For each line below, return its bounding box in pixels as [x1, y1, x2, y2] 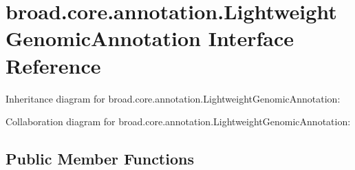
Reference [6, 51, 101, 79]
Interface [208, 24, 294, 52]
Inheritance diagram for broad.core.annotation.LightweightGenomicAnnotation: [6, 91, 341, 105]
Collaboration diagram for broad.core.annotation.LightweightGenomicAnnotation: [6, 114, 351, 129]
